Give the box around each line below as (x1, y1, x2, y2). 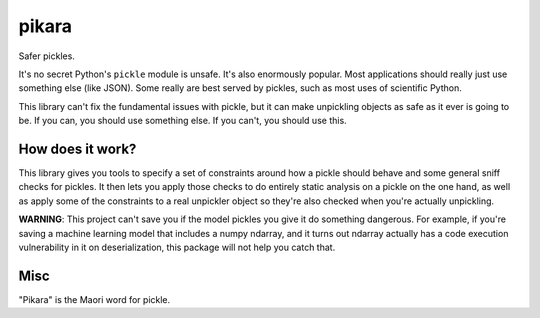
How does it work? (18, 140, 137, 157)
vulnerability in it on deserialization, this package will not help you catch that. (18, 241, 336, 253)
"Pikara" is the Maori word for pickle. (18, 293, 171, 305)
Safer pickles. (18, 50, 75, 62)
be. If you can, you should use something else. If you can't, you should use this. (18, 115, 347, 127)
